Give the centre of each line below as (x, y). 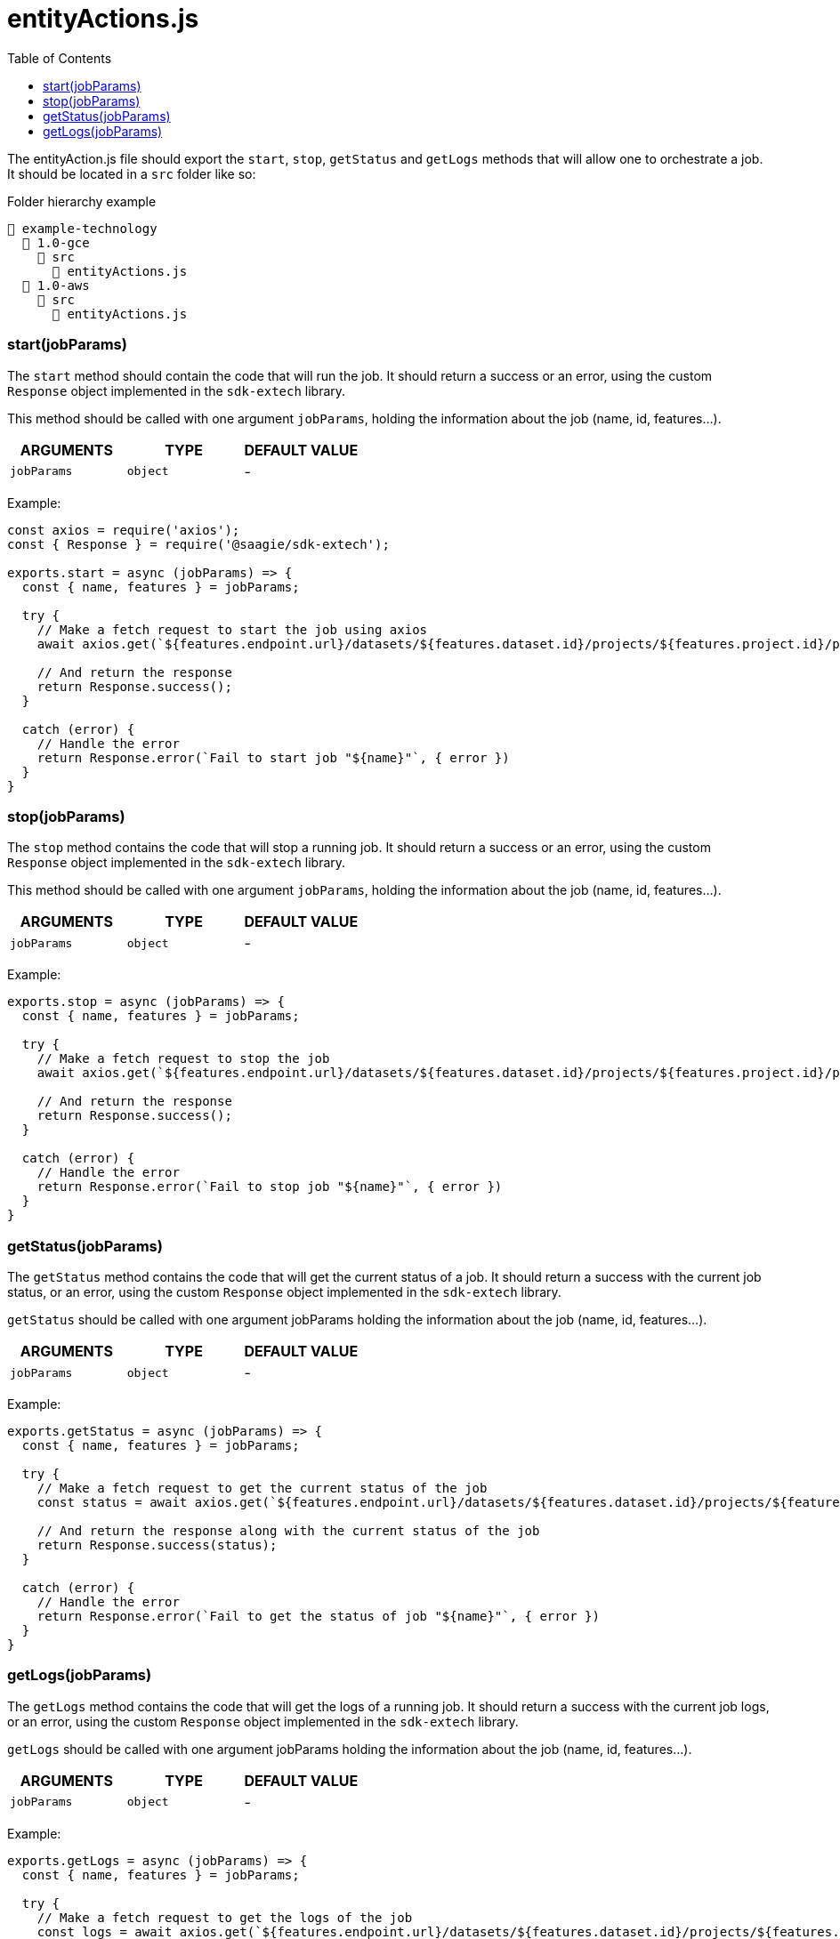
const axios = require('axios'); (124, 530)
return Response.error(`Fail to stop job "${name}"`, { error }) (270, 1187)
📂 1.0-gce (56, 242)
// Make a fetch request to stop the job (183, 1059)
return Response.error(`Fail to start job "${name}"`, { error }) (273, 757)
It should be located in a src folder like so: (132, 173)
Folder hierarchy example (82, 201)
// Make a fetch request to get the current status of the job (262, 1488)
